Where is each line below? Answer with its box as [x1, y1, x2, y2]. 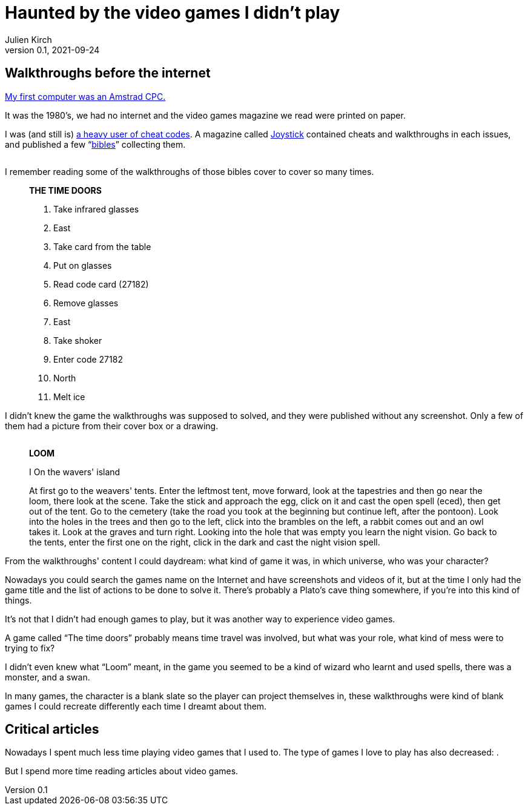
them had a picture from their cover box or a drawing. [5, 420, 219, 431]
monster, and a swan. [5, 671, 90, 682]
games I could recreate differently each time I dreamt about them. [5, 700, 267, 711]
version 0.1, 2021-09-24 [5, 44, 100, 55]
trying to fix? [5, 642, 55, 653]
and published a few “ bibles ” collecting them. [5, 139, 186, 150]
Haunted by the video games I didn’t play [5, 2, 340, 23]
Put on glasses [53, 260, 112, 271]
